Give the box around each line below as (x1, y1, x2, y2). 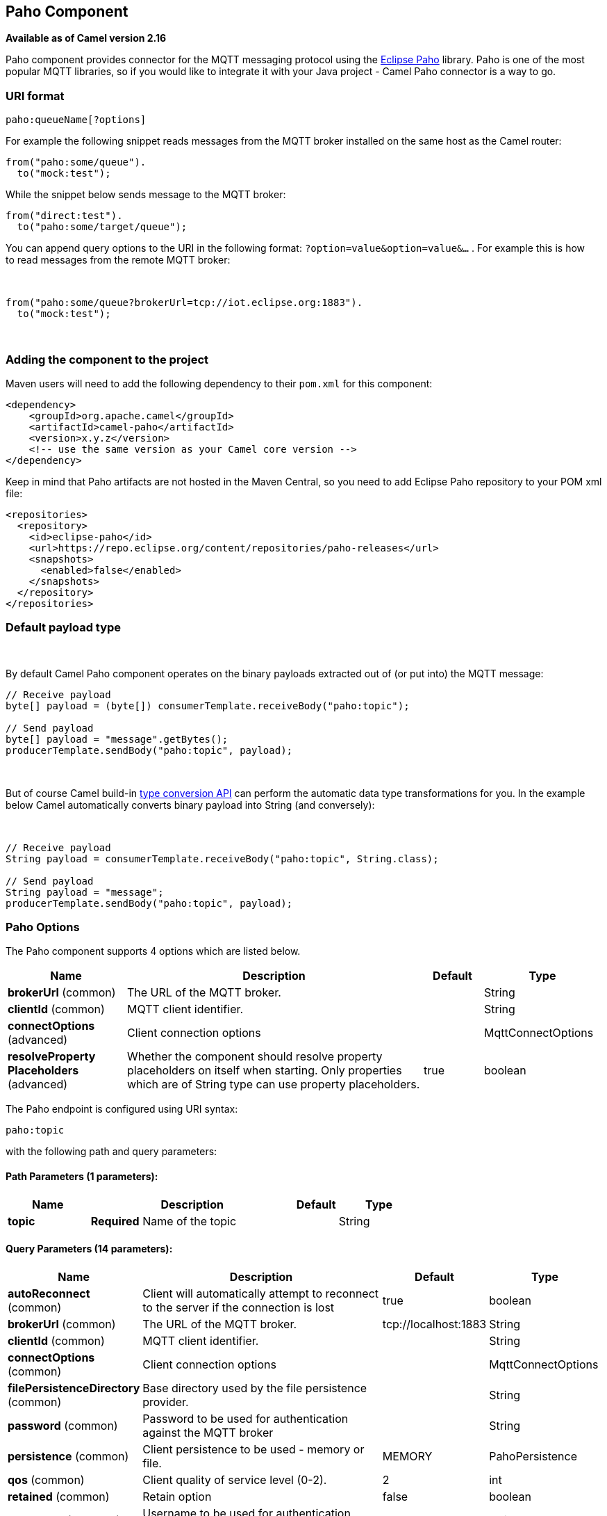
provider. (142, 1394, 189, 1409)
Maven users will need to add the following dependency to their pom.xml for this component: (6, 377, 433, 389)
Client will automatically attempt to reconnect (142, 1286, 379, 1300)
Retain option (142, 1489, 212, 1503)
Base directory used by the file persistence (142, 1380, 367, 1395)
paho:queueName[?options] (6, 114, 147, 126)
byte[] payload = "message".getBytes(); (6, 733, 228, 745)
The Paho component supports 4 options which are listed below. (6, 945, 301, 958)
